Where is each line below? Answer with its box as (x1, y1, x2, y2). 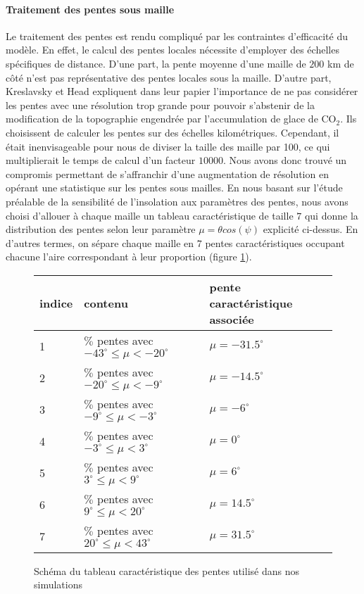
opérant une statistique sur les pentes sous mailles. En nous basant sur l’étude (6, 180, 343, 195)
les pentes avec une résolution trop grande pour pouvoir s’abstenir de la (6, 97, 315, 112)
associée (209, 310, 254, 327)
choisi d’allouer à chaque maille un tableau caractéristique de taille (6, 208, 294, 222)
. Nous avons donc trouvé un (222, 153, 347, 168)
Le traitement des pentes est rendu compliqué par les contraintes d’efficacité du (6, 28, 349, 43)
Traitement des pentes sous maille (6, 1, 175, 16)
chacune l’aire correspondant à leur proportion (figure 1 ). (6, 249, 252, 264)
